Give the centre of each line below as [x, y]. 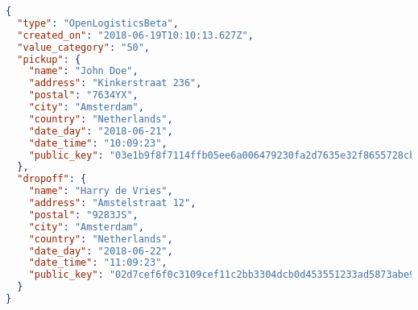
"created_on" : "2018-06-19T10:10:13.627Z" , [135, 35]
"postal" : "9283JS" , [83, 215]
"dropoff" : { [52, 179]
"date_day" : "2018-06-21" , [101, 131]
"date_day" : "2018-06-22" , [101, 251]
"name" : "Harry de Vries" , [101, 191]
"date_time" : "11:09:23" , [98, 263]
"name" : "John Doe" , [83, 71]
